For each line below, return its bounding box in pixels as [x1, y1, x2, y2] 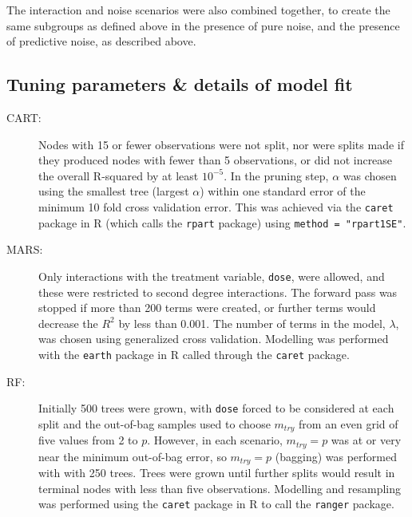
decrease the [38, 314, 98, 331]
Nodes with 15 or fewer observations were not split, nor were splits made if [38, 136, 404, 152]
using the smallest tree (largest [38, 183, 189, 199]
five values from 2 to [38, 432, 138, 448]
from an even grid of [299, 415, 398, 432]
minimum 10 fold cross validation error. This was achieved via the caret [38, 198, 394, 215]
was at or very [331, 432, 402, 448]
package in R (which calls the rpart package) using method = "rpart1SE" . [38, 214, 406, 231]
